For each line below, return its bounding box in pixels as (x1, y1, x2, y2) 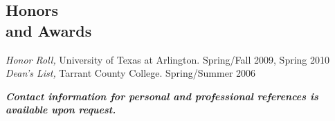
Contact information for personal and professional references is (6, 89, 318, 103)
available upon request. (6, 102, 116, 117)
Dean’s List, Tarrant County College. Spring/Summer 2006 (6, 66, 256, 80)
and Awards (6, 19, 92, 41)
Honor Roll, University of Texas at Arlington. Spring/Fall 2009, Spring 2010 (6, 52, 329, 66)
